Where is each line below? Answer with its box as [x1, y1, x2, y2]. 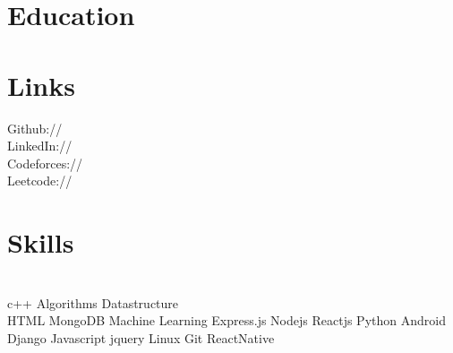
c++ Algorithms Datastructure [7, 293, 179, 312]
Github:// [7, 118, 63, 137]
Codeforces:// [7, 153, 83, 172]
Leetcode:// [7, 171, 73, 190]
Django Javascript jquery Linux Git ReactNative [7, 328, 275, 347]
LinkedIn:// [7, 136, 73, 155]
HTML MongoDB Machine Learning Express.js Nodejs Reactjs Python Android [7, 311, 446, 330]
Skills [7, 224, 74, 261]
